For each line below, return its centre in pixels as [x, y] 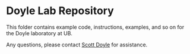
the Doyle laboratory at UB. [39, 33]
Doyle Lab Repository [60, 11]
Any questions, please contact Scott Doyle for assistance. [77, 45]
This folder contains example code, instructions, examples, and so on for [95, 27]
